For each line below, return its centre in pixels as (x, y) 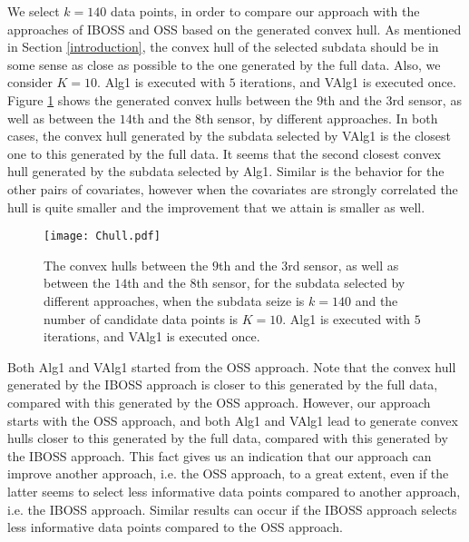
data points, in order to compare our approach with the (265, 11)
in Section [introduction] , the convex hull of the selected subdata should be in (223, 47)
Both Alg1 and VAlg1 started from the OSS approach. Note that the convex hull (232, 366)
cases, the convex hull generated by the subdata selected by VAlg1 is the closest (229, 136)
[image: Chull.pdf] (102, 237)
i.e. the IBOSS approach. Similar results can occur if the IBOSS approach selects (232, 509)
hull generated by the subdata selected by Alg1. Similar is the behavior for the (226, 171)
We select (34, 11)
